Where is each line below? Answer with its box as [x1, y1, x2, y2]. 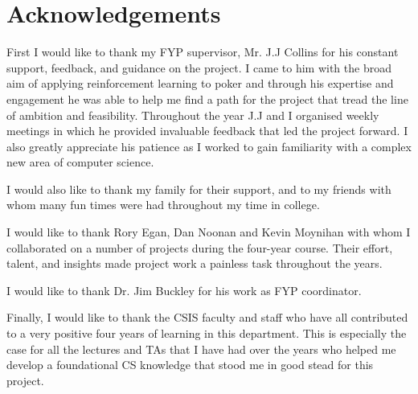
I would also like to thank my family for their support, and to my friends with [6, 180, 391, 197]
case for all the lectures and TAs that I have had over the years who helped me [6, 340, 396, 357]
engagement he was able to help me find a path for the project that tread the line [6, 90, 408, 107]
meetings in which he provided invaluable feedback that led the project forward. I [6, 122, 408, 139]
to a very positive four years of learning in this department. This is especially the [6, 325, 407, 342]
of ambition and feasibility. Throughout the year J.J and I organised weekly [6, 106, 379, 123]
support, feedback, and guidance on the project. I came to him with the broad [6, 59, 391, 76]
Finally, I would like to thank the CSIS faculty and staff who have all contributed [6, 309, 408, 326]
